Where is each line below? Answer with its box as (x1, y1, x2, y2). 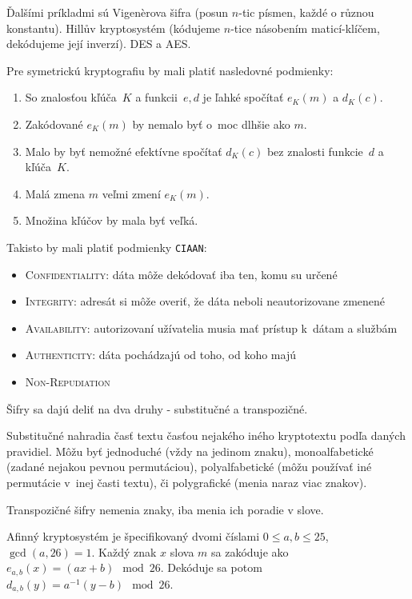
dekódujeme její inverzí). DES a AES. (6, 35, 191, 52)
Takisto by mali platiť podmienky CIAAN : (6, 238, 207, 255)
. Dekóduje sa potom (160, 559, 262, 576)
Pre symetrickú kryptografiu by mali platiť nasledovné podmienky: (6, 62, 334, 78)
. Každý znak (91, 543, 157, 560)
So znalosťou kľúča (25, 89, 117, 106)
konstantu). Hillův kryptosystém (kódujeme (6, 19, 221, 36)
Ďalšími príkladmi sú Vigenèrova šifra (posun (6, 4, 229, 20)
